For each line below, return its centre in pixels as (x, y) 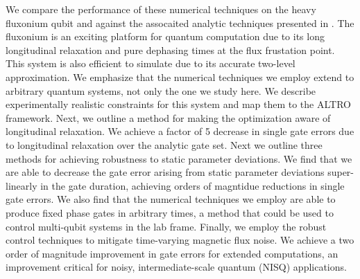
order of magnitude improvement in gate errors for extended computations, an (172, 253)
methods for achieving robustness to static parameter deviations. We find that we (179, 158)
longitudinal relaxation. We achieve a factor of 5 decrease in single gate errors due (180, 131)
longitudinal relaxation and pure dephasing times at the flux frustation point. (170, 49)
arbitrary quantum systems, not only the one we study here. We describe (161, 90)
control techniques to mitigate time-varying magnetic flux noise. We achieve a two (180, 240)
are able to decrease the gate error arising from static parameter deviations (165, 172)
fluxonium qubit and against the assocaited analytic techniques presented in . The (180, 22)
